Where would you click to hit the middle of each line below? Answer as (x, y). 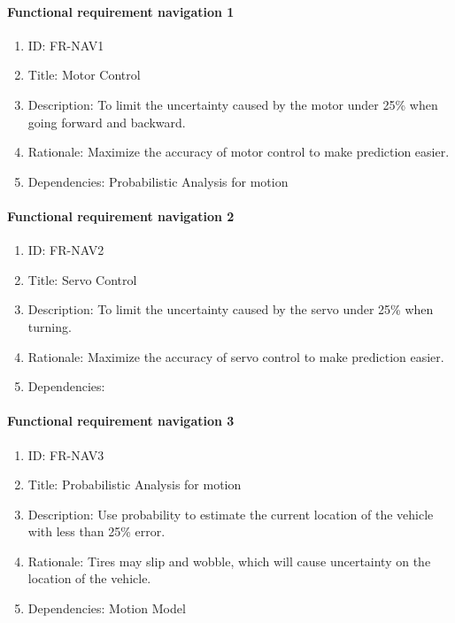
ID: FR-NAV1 (66, 45)
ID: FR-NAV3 (66, 454)
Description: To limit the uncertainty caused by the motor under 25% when (233, 104)
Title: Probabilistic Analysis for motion (135, 485)
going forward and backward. (107, 122)
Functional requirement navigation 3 (121, 421)
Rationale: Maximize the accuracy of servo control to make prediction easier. (236, 356)
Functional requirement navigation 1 (121, 11)
